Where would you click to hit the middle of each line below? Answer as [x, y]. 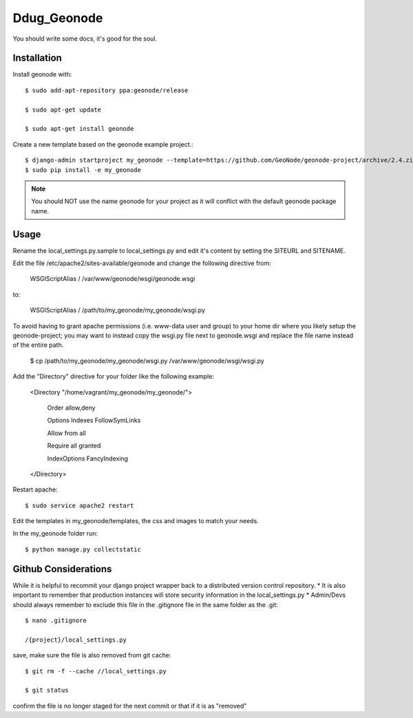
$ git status [47, 690]
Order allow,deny [71, 408]
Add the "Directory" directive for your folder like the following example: [114, 377]
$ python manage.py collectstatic [83, 549]
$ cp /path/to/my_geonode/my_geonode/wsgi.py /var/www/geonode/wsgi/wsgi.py [147, 361]
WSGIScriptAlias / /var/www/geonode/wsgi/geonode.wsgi [113, 279]
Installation [37, 58]
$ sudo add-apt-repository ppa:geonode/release [107, 90]
